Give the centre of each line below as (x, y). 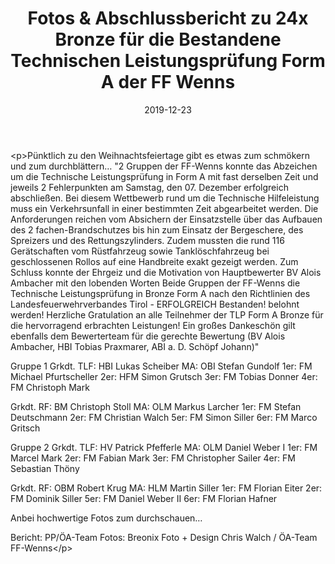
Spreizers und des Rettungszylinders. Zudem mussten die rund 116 (147, 240)
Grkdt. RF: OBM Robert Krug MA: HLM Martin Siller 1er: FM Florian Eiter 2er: (166, 488)
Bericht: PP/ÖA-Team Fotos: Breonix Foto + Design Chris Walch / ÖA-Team (164, 537)
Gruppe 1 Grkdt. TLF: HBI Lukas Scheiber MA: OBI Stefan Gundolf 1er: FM (161, 366)
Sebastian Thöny (45, 468)
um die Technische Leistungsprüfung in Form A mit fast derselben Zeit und (164, 176)
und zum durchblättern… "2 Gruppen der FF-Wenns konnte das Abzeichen (164, 166)
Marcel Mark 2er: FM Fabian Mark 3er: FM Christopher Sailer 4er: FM (153, 458)
